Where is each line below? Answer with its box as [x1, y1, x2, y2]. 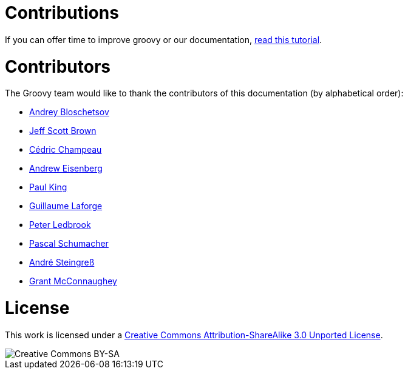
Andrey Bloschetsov [29, 107, 109, 118]
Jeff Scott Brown [29, 125, 97, 136]
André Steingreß [29, 257, 95, 268]
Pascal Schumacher [29, 238, 109, 249]
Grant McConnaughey [29, 276, 117, 287]
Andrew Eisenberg [29, 163, 103, 174]
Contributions [5, 2, 119, 23]
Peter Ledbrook [29, 219, 91, 230]
